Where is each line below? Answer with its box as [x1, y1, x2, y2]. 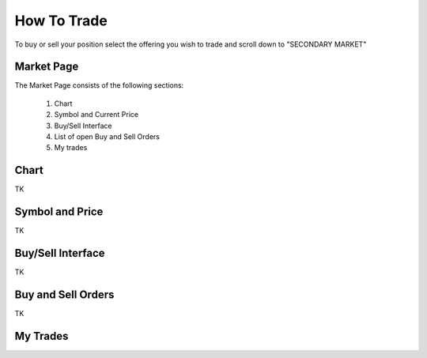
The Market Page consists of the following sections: [14, 81, 184, 90]
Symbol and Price [14, 205, 104, 219]
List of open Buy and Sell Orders [54, 132, 160, 141]
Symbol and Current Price [54, 110, 138, 119]
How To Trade [14, 12, 108, 29]
